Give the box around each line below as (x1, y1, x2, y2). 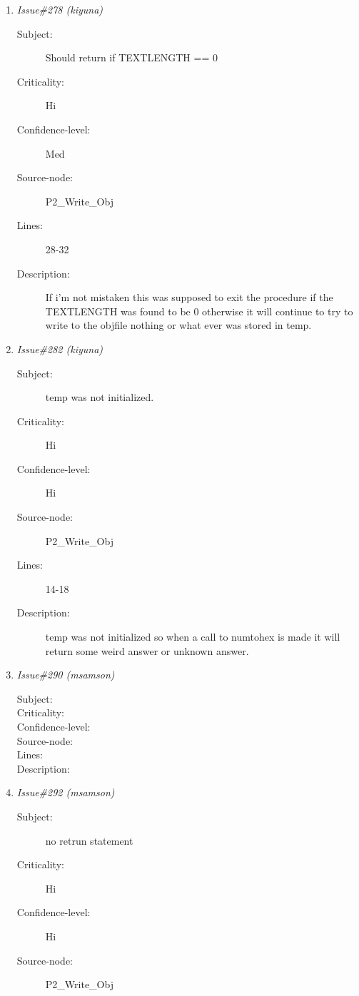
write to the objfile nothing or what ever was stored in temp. (45, 317, 312, 332)
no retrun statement (45, 833, 133, 848)
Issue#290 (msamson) (16, 667, 115, 682)
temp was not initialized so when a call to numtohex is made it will (45, 629, 340, 644)
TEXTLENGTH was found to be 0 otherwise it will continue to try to (45, 303, 353, 318)
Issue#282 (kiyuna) (16, 341, 103, 356)
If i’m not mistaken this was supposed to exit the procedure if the (45, 290, 333, 305)
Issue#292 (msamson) (16, 785, 115, 800)
